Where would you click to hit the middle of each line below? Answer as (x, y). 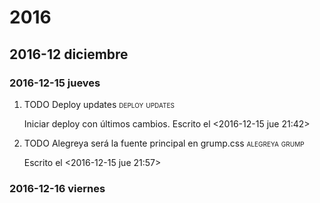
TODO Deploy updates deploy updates (99, 104)
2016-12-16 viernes (57, 188)
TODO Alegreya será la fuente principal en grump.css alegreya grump (164, 143)
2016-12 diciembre (69, 54)
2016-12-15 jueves (55, 83)
